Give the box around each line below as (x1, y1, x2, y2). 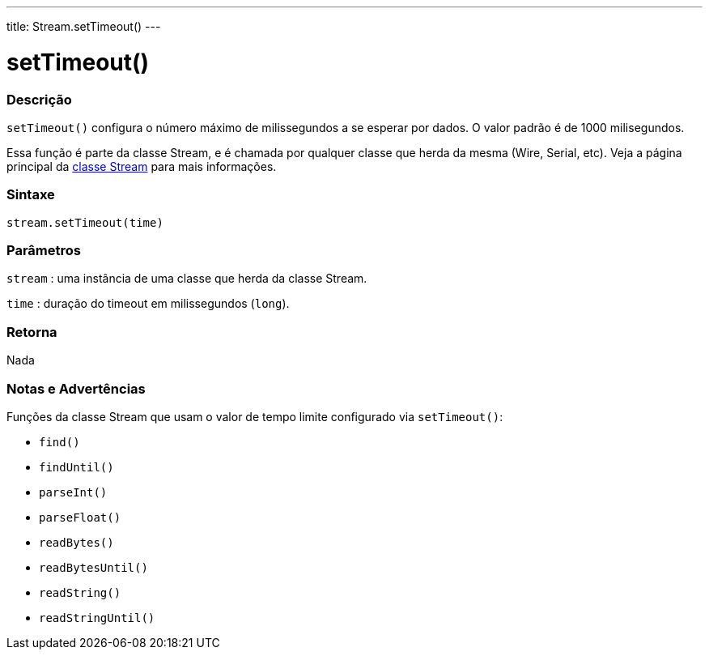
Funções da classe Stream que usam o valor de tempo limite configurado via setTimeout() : (6, 409, 503, 424)
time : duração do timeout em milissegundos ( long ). (6, 296, 290, 311)
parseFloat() (39, 510, 121, 524)
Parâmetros (6, 242, 81, 258)
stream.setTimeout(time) (6, 215, 163, 229)
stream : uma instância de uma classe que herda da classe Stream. (6, 271, 367, 286)
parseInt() (39, 485, 108, 499)
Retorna (6, 323, 57, 340)
